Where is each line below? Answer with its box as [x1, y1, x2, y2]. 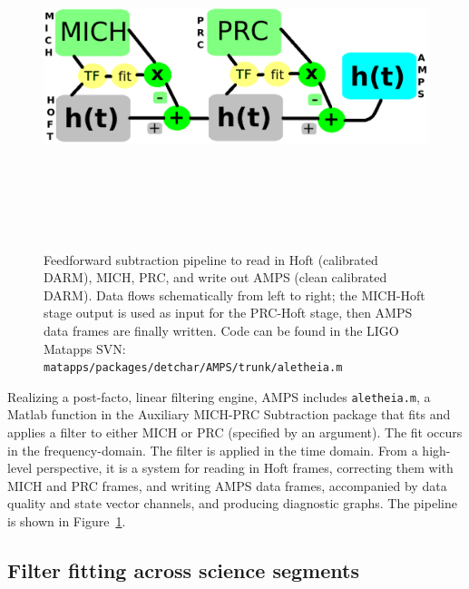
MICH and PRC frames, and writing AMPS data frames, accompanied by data [7, 476, 447, 495]
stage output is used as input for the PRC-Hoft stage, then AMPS [44, 303, 413, 322]
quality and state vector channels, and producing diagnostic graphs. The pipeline [7, 494, 457, 513]
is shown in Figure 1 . [7, 511, 126, 530]
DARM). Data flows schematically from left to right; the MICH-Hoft [44, 285, 425, 304]
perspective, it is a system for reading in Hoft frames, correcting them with [35, 458, 454, 477]
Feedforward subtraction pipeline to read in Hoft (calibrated [44, 250, 378, 269]
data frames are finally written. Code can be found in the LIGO [44, 320, 399, 339]
